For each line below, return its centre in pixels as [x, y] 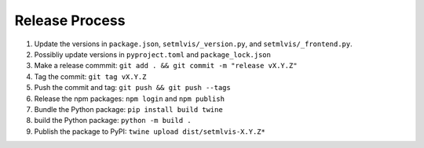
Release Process [70, 20]
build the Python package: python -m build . [113, 121]
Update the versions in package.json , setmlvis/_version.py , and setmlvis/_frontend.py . [193, 44]
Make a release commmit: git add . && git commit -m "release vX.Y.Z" [166, 66]
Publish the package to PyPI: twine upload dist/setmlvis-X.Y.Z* [150, 131]
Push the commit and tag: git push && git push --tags [132, 88]
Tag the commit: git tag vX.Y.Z [90, 76]
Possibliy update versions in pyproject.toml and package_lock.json [152, 54]
